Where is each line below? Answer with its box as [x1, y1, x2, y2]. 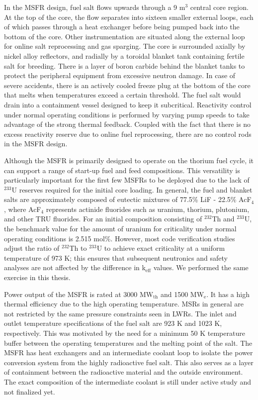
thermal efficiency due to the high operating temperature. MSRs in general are [4, 299, 244, 309]
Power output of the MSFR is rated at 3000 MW [4, 289, 154, 299]
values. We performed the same [153, 262, 249, 273]
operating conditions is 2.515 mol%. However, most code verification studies [4, 233, 235, 243]
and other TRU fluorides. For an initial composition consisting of [4, 213, 202, 224]
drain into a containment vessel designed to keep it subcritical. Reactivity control [4, 99, 252, 109]
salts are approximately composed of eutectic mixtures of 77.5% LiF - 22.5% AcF [4, 194, 252, 204]
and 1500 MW [160, 289, 204, 299]
